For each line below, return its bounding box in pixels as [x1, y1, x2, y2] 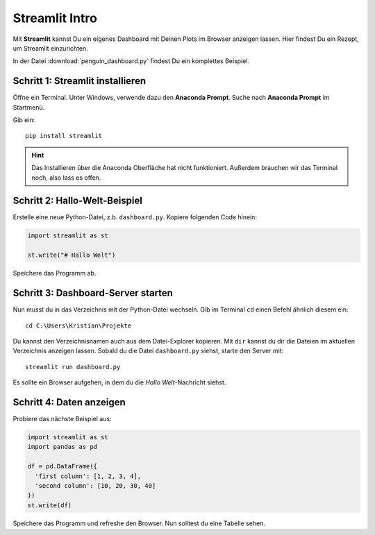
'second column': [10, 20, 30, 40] [35, 482, 156, 489]
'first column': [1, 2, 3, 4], [35, 472, 142, 480]
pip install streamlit [25, 132, 103, 140]
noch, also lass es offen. [31, 173, 101, 182]
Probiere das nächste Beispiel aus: [12, 415, 112, 423]
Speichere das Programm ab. [12, 269, 97, 278]
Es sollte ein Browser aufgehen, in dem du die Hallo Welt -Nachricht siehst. [12, 378, 226, 387]
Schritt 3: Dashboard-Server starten [12, 287, 174, 299]
